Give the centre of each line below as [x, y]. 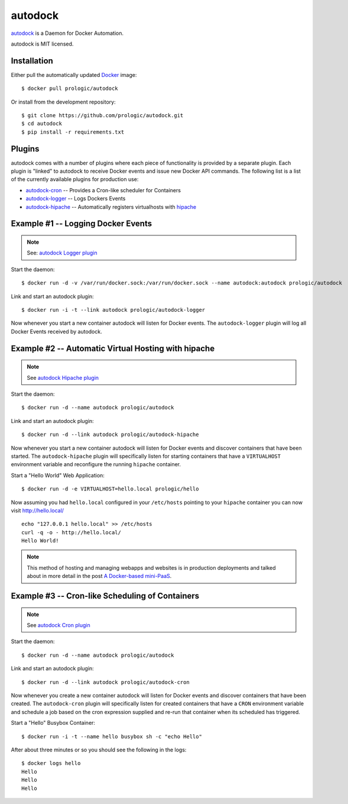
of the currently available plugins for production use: [75, 179]
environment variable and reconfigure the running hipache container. [96, 464]
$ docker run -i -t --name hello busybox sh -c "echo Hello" [112, 736]
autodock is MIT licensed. [42, 44]
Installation [32, 61]
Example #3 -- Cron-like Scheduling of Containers [105, 596]
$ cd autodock [42, 124]
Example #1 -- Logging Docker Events [82, 224]
